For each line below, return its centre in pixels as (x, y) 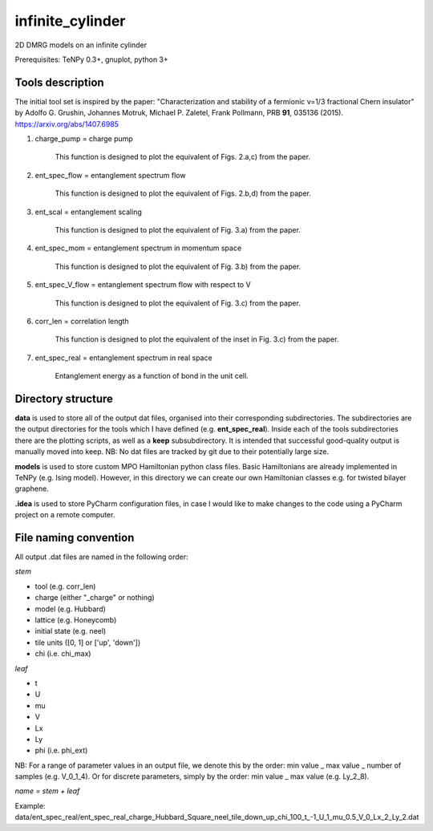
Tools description (59, 82)
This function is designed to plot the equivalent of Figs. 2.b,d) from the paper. (183, 193)
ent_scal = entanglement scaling (88, 212)
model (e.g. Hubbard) (70, 609)
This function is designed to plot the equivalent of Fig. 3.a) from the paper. (178, 229)
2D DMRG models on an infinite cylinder (81, 45)
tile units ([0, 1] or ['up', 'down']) (87, 643)
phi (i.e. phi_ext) (61, 751)
